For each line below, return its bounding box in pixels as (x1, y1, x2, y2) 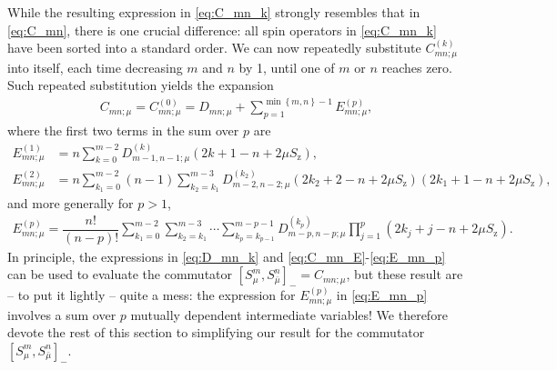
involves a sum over (7, 305, 116, 324)
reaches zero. (381, 57, 452, 76)
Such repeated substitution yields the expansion (7, 75, 274, 95)
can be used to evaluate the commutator (7, 265, 233, 284)
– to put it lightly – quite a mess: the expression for (7, 285, 296, 305)
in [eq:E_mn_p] (336, 285, 428, 305)
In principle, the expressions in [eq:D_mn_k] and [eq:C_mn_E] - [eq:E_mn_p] (7, 246, 446, 265)
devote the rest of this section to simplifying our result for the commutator (7, 323, 425, 342)
